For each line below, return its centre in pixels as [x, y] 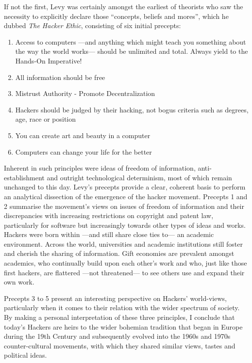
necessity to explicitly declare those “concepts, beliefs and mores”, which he [116, 16]
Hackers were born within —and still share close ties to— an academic [109, 234]
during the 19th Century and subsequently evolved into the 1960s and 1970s [117, 336]
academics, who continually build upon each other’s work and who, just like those [126, 263]
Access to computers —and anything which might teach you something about [131, 41]
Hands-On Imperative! [49, 60]
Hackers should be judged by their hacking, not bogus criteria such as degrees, [132, 109]
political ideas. [25, 355]
